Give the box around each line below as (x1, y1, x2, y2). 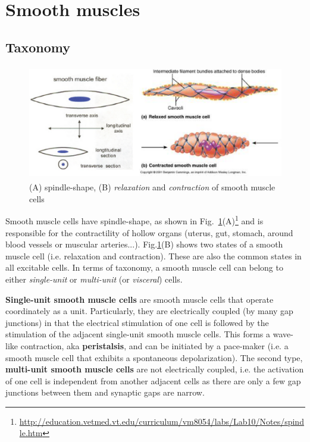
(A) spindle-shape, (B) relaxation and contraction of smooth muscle (29, 181, 275, 193)
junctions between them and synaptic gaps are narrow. (5, 386, 205, 399)
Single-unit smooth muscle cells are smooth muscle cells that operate (5, 293, 274, 305)
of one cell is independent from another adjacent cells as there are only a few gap (5, 374, 301, 387)
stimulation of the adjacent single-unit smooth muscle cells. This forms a (5, 328, 271, 340)
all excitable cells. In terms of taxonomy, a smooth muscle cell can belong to (5, 261, 283, 274)
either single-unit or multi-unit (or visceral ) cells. (5, 272, 183, 285)
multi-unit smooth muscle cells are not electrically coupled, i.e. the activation (5, 363, 304, 375)
